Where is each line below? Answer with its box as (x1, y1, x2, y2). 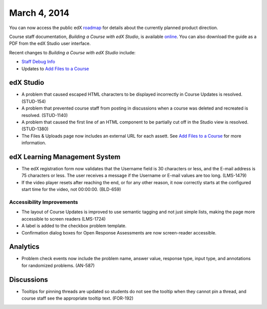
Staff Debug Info (21, 59, 55, 65)
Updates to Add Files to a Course (21, 66, 89, 72)
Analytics (9, 242, 40, 251)
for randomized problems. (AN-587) (21, 262, 95, 269)
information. (21, 140, 46, 146)
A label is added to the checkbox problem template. (21, 223, 127, 229)
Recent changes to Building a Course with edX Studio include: (9, 49, 136, 55)
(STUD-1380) (21, 126, 49, 132)
